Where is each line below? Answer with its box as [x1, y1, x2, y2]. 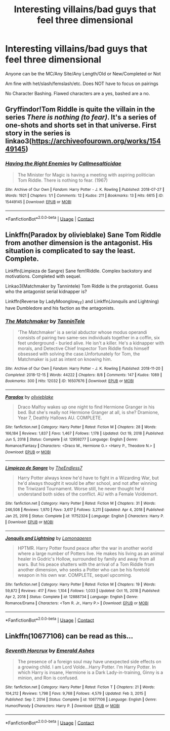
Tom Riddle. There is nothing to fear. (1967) [17, 177, 108, 183]
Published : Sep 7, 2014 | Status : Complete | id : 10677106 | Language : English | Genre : [5, 697, 157, 703]
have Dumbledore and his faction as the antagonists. [5, 305, 115, 311]
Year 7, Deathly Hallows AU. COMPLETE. [17, 415, 102, 421]
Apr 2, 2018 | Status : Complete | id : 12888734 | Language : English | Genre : [5, 594, 138, 600]
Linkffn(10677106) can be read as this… [5, 632, 133, 640]
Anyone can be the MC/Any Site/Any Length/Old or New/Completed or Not [5, 70, 161, 77]
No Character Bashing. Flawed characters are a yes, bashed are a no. [5, 90, 150, 96]
